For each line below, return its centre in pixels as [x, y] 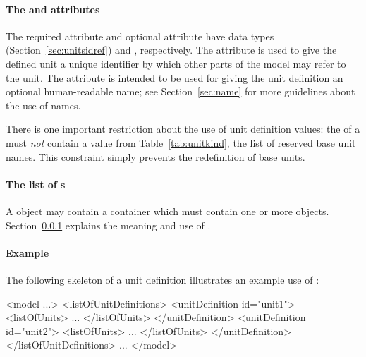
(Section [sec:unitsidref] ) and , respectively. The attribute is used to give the [171, 50]
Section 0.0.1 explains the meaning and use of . [108, 225]
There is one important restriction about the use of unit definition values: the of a [183, 129]
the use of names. [43, 105]
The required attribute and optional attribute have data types [140, 36]
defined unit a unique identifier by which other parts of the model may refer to [176, 63]
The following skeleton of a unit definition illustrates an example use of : [163, 279]
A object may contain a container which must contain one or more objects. [167, 211]
